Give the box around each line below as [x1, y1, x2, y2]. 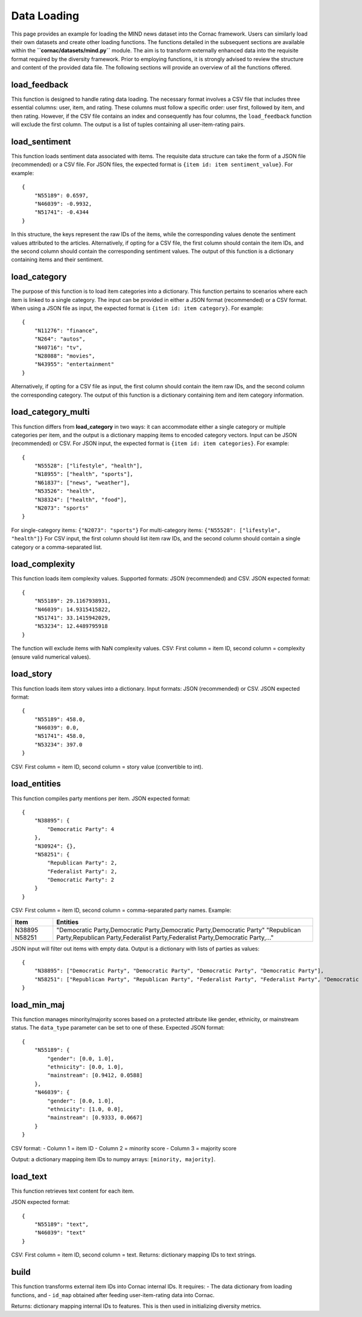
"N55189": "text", [34, 1221, 89, 1228]
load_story [11, 669, 52, 679]
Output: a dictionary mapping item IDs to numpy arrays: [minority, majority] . [11, 1155, 216, 1162]
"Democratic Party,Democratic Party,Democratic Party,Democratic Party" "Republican [56, 926, 301, 934]
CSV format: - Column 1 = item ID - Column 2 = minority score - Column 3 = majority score [11, 1144, 237, 1152]
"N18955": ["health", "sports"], [34, 471, 134, 478]
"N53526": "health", [34, 488, 95, 495]
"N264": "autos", [34, 336, 86, 342]
